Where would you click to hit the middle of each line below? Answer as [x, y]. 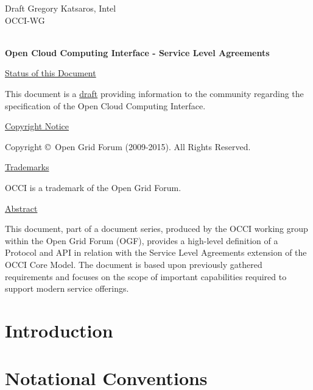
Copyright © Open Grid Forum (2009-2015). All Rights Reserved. [128, 146]
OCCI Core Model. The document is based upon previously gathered [134, 264]
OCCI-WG [25, 20]
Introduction [59, 330]
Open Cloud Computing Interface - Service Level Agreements [137, 52]
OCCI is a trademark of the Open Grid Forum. [93, 187]
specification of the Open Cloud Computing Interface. [105, 105]
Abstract [21, 208]
